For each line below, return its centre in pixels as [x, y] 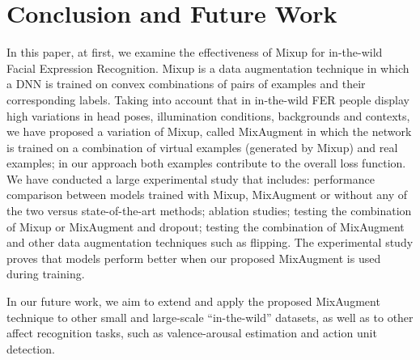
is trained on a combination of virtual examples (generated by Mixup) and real [202, 147]
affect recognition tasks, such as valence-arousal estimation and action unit [192, 333]
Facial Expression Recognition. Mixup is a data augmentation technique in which [208, 68]
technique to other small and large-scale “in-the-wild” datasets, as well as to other [210, 317]
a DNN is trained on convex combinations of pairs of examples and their [186, 84]
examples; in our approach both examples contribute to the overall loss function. [206, 163]
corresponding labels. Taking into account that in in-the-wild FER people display [208, 99]
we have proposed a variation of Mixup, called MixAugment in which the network [209, 131]
